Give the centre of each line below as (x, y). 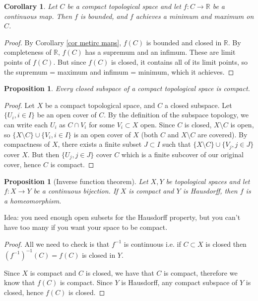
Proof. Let (19, 105)
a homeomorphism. (33, 200)
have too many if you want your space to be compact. (86, 227)
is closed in (99, 254)
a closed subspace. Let (198, 105)
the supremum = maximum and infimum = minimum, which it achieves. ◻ (119, 71)
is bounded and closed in (184, 42)
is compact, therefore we (200, 272)
